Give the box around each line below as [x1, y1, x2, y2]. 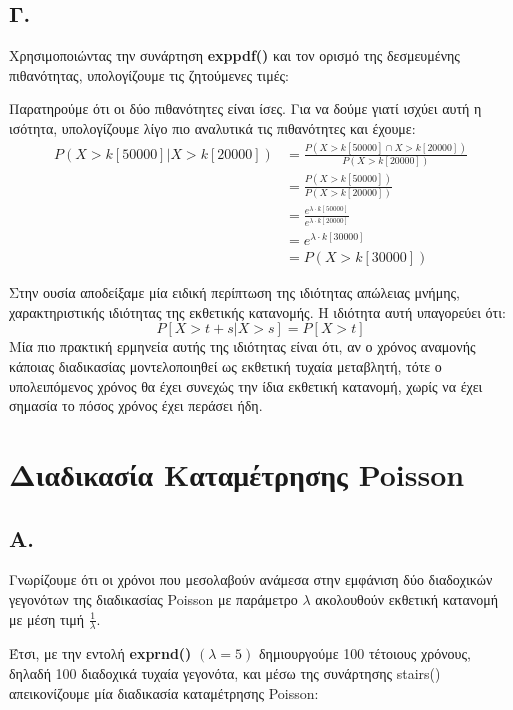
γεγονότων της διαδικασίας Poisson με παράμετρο [9, 588, 298, 609]
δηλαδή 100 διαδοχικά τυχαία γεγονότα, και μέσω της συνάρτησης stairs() [9, 662, 441, 683]
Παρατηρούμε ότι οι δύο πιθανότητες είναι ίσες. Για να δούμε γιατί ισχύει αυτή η [9, 98, 482, 119]
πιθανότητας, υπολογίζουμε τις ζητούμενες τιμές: [9, 64, 289, 85]
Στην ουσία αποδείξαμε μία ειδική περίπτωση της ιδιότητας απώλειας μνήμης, [9, 282, 460, 303]
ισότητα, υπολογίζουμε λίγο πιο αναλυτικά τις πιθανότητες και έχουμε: [9, 117, 416, 138]
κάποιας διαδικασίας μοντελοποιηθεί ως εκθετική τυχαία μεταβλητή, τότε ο [9, 355, 442, 376]
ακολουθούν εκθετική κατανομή [315, 588, 499, 609]
